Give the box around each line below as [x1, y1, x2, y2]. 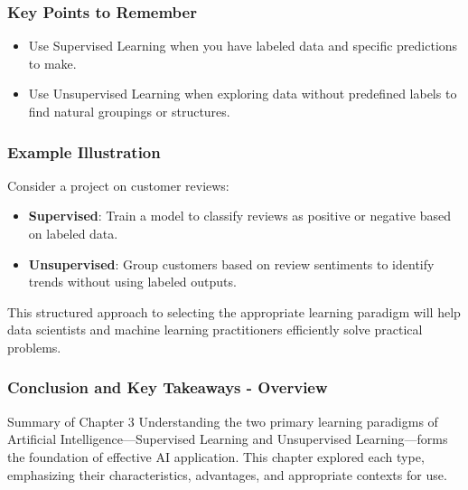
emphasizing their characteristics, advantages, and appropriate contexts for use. [7, 465, 447, 484]
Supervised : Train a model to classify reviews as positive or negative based [28, 206, 451, 225]
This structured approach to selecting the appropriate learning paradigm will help [7, 302, 461, 321]
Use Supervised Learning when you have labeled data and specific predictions [28, 36, 458, 55]
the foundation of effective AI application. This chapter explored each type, [7, 447, 425, 466]
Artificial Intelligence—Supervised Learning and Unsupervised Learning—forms [7, 429, 448, 448]
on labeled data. [28, 224, 118, 242]
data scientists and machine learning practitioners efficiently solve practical [7, 320, 423, 339]
